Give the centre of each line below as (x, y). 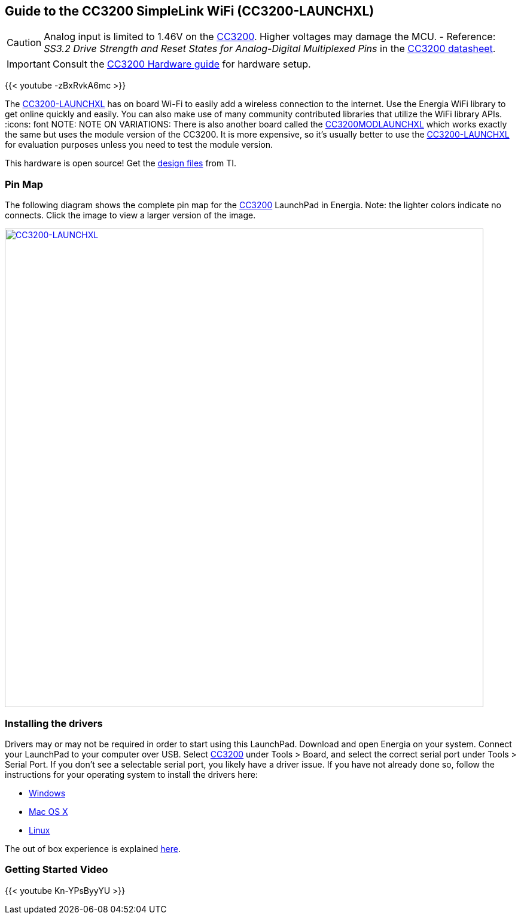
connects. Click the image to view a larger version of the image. (130, 215)
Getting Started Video (57, 870)
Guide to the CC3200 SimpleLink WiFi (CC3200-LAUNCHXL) (190, 11)
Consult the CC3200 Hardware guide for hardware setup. (182, 64)
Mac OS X (48, 811)
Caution (24, 43)
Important (28, 64)
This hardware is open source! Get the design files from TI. (121, 163)
